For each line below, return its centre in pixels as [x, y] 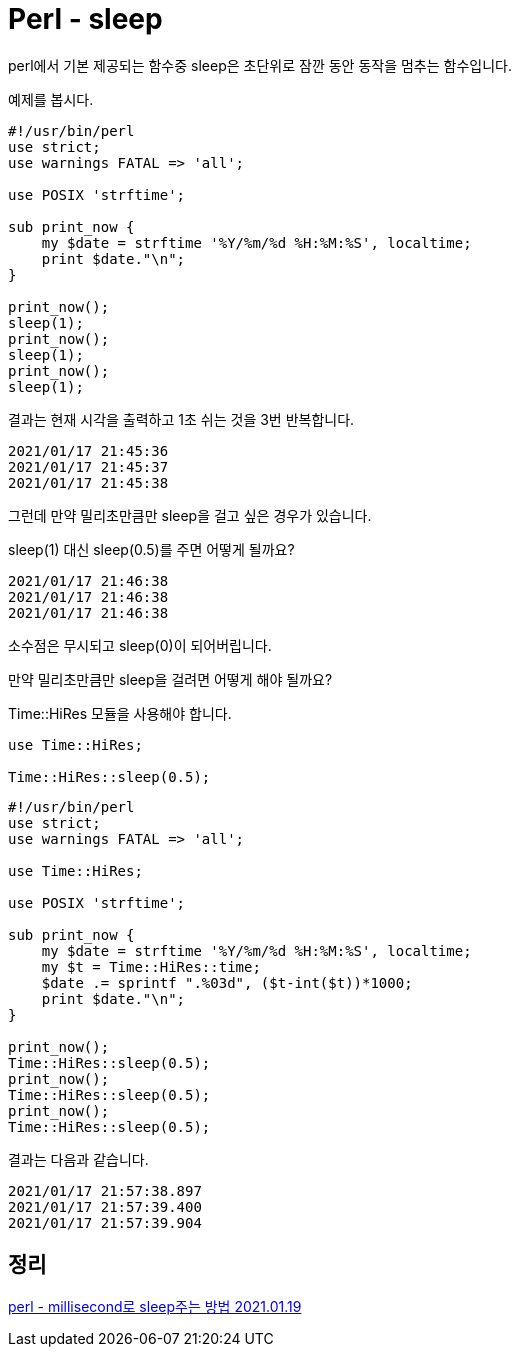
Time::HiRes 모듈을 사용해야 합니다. [120, 713]
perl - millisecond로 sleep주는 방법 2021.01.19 [155, 1306]
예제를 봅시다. [51, 99]
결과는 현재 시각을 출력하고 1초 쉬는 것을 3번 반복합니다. [181, 419]
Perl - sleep [85, 19]
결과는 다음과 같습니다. [78, 1159]
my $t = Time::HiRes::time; [151, 966]
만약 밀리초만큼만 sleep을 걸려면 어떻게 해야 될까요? [170, 679]
